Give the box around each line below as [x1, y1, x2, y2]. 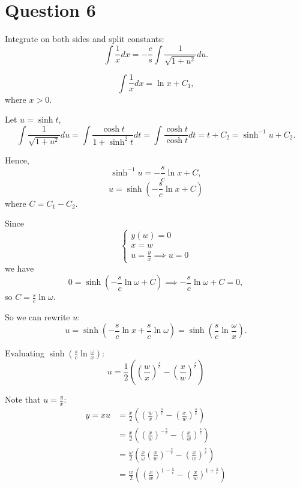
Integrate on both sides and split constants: [5, 32, 164, 45]
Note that [5, 393, 41, 406]
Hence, [5, 153, 29, 166]
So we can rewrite [5, 310, 70, 323]
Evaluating [5, 347, 44, 359]
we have [5, 262, 34, 275]
